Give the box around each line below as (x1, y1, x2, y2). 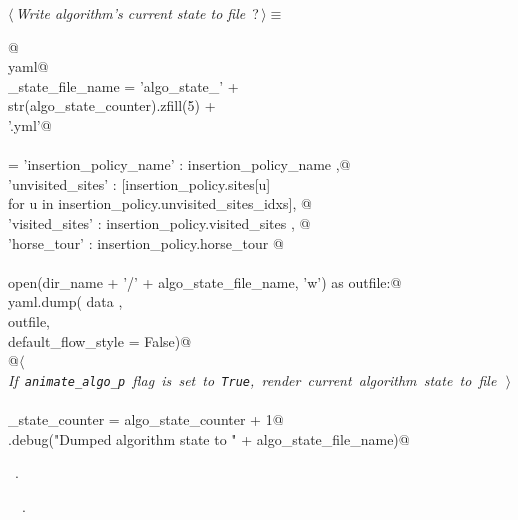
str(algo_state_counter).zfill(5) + (8, 95, 216, 116)
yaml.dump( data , (8, 291, 123, 312)
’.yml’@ (8, 114, 52, 135)
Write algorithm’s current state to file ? (15, 3, 259, 23)
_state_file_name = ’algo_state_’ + (8, 75, 239, 96)
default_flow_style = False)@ (8, 330, 192, 351)
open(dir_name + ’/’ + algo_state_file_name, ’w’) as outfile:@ (8, 271, 402, 292)
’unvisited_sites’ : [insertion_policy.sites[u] (8, 173, 271, 194)
